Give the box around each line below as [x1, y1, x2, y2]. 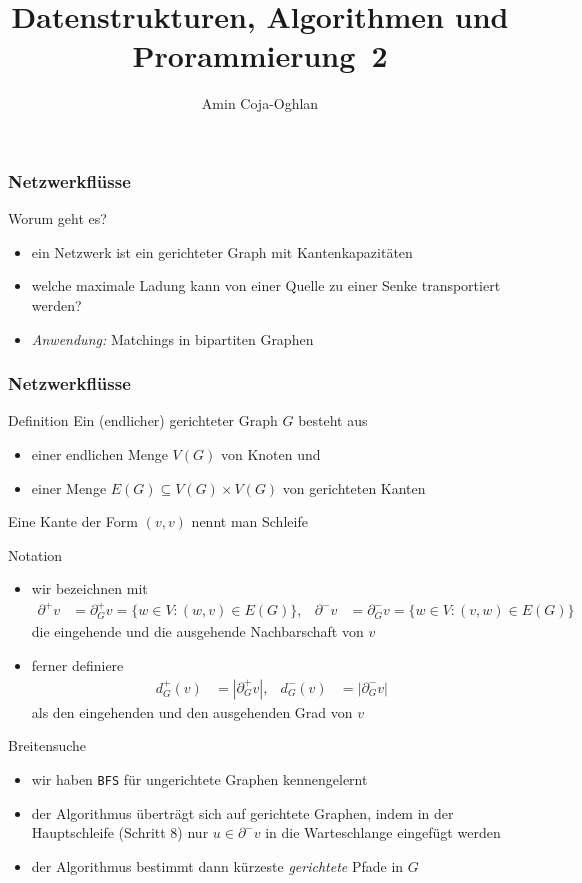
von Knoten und [220, 443, 321, 464]
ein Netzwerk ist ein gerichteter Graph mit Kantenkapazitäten [31, 241, 413, 262]
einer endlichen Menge [31, 443, 168, 464]
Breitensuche [8, 735, 87, 756]
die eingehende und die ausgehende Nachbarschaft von [31, 621, 364, 642]
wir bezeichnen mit [31, 578, 148, 599]
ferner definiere [31, 655, 124, 676]
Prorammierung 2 [132, 35, 388, 76]
